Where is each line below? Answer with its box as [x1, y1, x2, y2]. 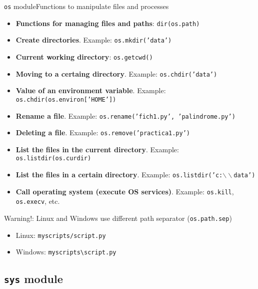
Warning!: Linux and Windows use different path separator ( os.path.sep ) [4, 213, 232, 223]
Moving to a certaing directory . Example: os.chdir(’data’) [15, 68, 217, 79]
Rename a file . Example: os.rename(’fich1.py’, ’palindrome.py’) [15, 110, 235, 121]
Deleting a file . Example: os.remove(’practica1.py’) [15, 127, 190, 138]
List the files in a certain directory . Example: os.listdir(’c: [15, 169, 223, 180]
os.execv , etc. [15, 196, 60, 206]
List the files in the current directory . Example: [15, 144, 179, 154]
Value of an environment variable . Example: [15, 85, 166, 96]
